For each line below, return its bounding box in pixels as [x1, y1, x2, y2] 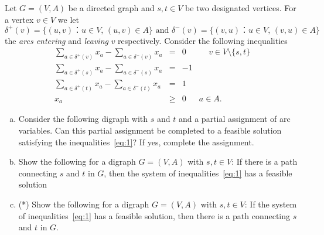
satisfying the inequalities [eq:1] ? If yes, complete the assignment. [18, 135, 254, 148]
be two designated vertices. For [185, 2, 296, 13]
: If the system [244, 198, 297, 210]
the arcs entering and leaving [5, 34, 108, 46]
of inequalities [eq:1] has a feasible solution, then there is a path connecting [18, 209, 291, 222]
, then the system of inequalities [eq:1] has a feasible [104, 166, 292, 179]
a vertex [5, 13, 34, 25]
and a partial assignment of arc [178, 113, 291, 125]
